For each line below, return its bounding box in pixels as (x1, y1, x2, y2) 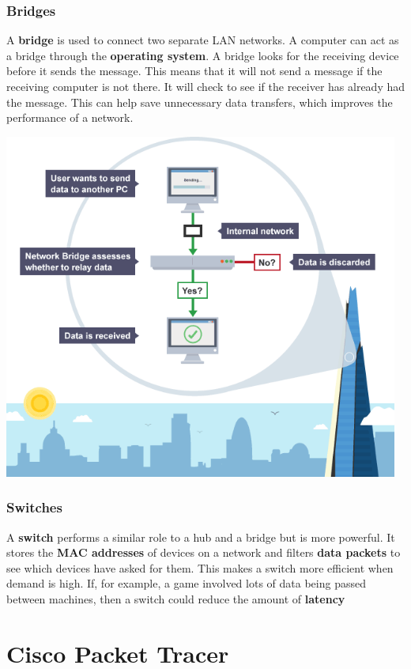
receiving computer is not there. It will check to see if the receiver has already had (6, 78, 405, 94)
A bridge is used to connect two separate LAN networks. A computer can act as (6, 32, 399, 48)
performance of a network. (6, 109, 134, 126)
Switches (6, 497, 62, 517)
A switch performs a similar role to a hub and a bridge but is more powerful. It (6, 528, 395, 545)
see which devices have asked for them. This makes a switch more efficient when (6, 559, 394, 576)
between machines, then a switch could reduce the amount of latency (6, 590, 345, 607)
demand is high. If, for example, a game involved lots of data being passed (6, 575, 366, 592)
